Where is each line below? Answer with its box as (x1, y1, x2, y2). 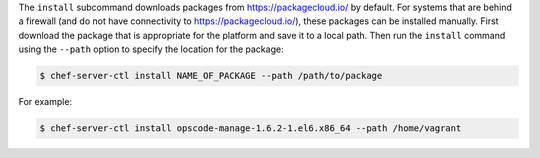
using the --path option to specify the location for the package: (18, 43, 284, 55)
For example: (18, 96, 73, 108)
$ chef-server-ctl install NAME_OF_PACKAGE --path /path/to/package (39, 70, 383, 82)
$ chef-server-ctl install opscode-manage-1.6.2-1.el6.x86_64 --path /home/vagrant (39, 123, 462, 134)
